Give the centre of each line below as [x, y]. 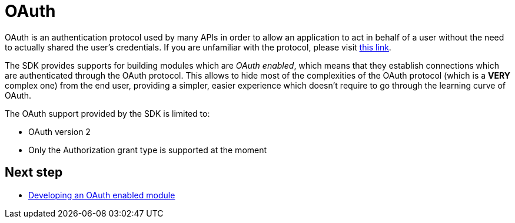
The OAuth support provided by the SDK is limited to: [107, 113]
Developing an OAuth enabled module [102, 195]
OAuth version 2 [59, 131]
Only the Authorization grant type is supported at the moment [148, 150]
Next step [34, 173]
